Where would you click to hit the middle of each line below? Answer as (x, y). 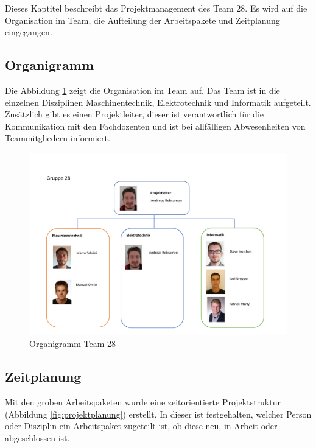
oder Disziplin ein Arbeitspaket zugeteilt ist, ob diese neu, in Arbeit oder (141, 426)
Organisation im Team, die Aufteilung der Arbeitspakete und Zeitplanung (142, 20)
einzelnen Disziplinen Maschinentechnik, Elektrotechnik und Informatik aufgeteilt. (158, 102)
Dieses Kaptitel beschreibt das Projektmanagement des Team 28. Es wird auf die (156, 8)
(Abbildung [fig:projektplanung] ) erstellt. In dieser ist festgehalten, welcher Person (158, 414)
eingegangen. (29, 32)
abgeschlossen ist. (37, 437)
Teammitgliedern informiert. (58, 138)
